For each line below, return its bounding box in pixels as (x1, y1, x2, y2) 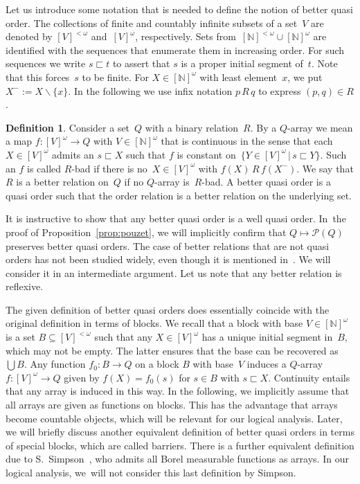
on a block (135, 357, 179, 371)
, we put (287, 69, 323, 84)
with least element (199, 69, 278, 84)
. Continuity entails (268, 370, 350, 384)
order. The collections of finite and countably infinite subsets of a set (6, 15, 298, 30)
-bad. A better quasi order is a (201, 174, 331, 189)
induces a (246, 357, 287, 371)
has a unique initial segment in (201, 330, 333, 344)
